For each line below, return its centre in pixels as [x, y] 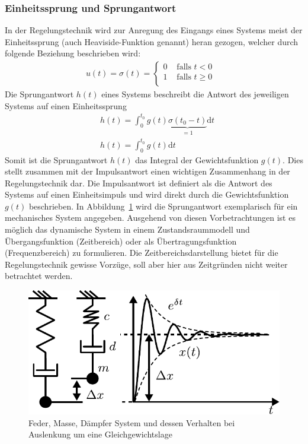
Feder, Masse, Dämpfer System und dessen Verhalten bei [132, 422]
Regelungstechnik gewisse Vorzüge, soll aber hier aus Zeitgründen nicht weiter [146, 264]
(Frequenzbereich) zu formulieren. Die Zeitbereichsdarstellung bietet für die [142, 253]
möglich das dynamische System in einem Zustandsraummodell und [127, 229]
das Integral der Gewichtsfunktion [197, 159]
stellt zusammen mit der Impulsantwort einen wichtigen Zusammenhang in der [147, 171]
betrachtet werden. [39, 276]
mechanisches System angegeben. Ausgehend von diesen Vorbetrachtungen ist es [150, 218]
